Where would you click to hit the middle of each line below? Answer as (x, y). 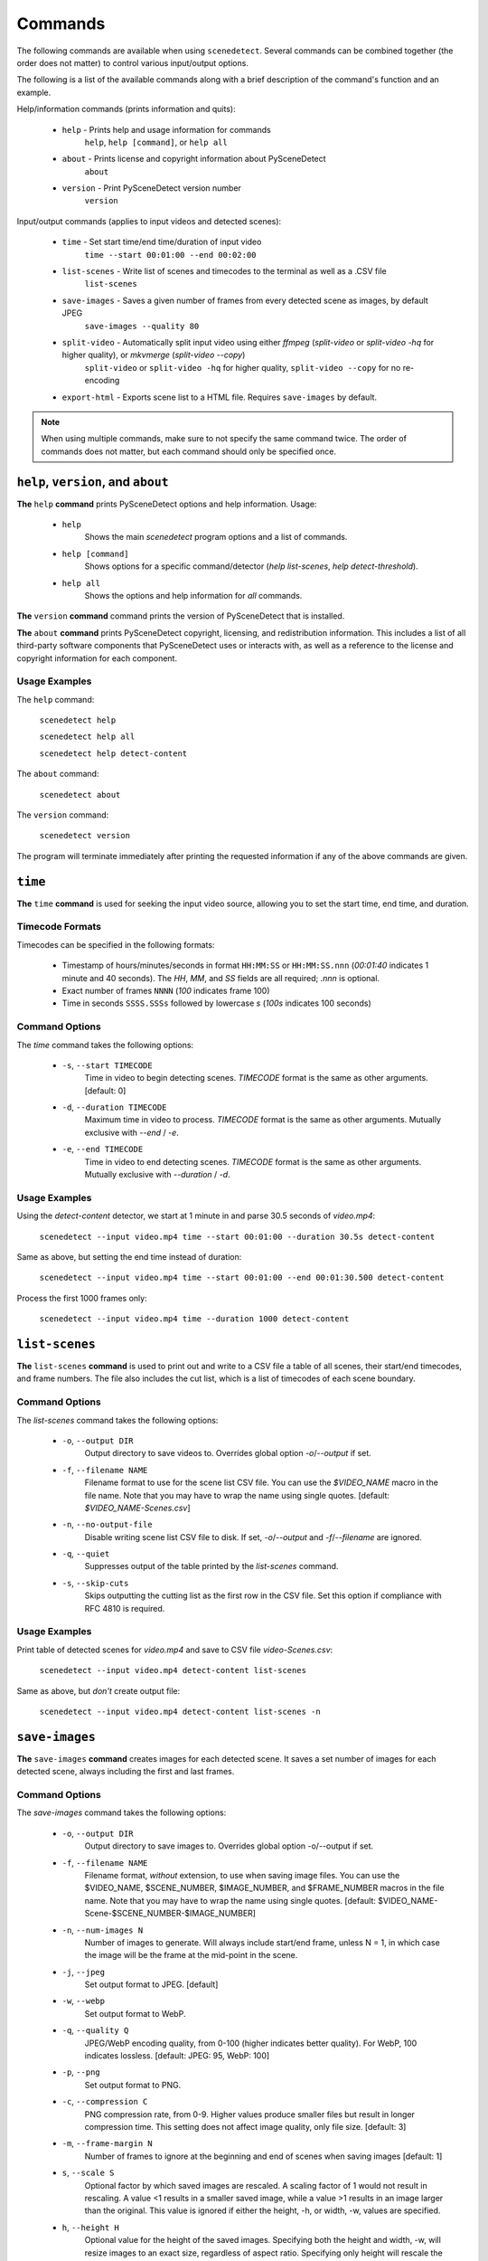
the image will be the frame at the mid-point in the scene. (191, 1955)
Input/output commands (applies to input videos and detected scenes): (149, 221)
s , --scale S (88, 2173)
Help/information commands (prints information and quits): (126, 109)
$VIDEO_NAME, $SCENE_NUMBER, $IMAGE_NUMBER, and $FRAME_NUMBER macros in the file (264, 1888)
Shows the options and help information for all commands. (193, 595)
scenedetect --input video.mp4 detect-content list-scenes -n (180, 1711)
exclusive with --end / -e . (132, 1132)
